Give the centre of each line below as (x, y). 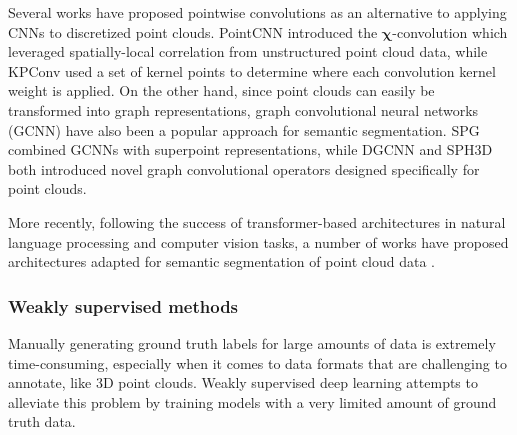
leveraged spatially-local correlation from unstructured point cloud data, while (248, 51)
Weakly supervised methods (123, 305)
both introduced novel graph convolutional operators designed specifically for (244, 168)
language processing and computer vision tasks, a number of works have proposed (258, 241)
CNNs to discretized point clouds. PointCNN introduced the (193, 31)
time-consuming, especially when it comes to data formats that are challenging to (257, 362)
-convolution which (450, 31)
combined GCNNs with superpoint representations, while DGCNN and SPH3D (250, 149)
